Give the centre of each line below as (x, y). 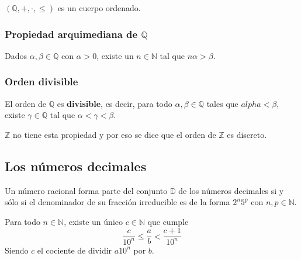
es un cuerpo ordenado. (99, 8)
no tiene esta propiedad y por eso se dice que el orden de (115, 134)
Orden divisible (41, 82)
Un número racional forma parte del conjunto (86, 190)
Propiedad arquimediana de (71, 34)
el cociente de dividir (75, 250)
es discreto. (247, 134)
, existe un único (93, 221)
